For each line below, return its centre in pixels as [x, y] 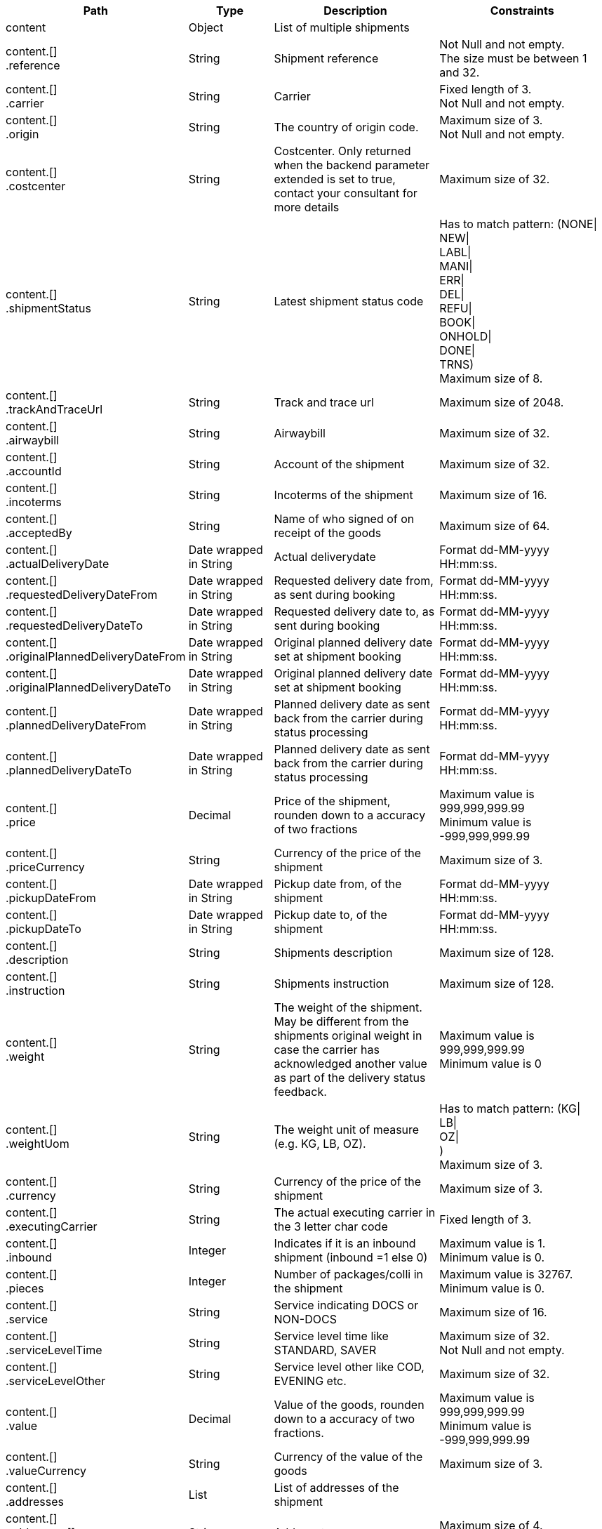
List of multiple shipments [342, 27]
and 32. [460, 72]
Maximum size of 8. [491, 378]
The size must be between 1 [513, 58]
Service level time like [331, 1336]
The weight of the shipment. [348, 1007]
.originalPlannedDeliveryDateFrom [96, 656]
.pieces [25, 1288]
